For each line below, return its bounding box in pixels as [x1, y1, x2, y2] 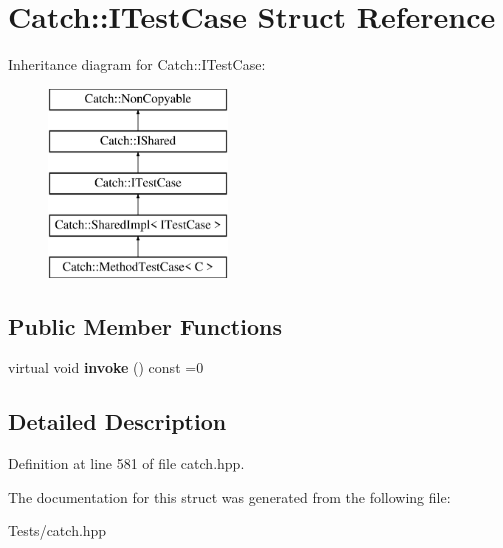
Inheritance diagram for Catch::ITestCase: [8, 54, 266, 75]
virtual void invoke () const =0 [8, 357, 204, 378]
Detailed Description [8, 406, 227, 437]
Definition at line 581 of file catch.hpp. [8, 453, 245, 474]
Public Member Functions [8, 310, 282, 341]
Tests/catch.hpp [8, 520, 107, 541]
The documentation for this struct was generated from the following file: [8, 486, 451, 507]
